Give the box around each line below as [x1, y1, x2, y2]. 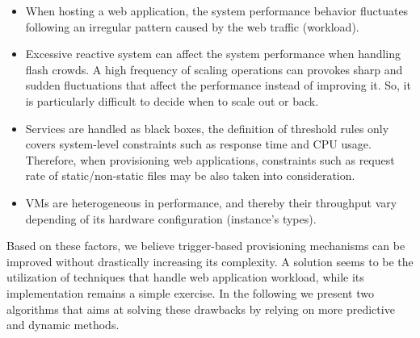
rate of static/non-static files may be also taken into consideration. [25, 167, 355, 184]
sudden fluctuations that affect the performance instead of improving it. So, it [25, 77, 411, 94]
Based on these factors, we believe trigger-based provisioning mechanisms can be [6, 237, 405, 254]
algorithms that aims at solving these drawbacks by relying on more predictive [6, 300, 395, 317]
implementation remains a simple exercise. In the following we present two [6, 284, 374, 301]
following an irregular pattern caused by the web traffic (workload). [25, 18, 359, 35]
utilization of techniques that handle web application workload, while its [6, 269, 364, 286]
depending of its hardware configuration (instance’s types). [25, 210, 317, 227]
